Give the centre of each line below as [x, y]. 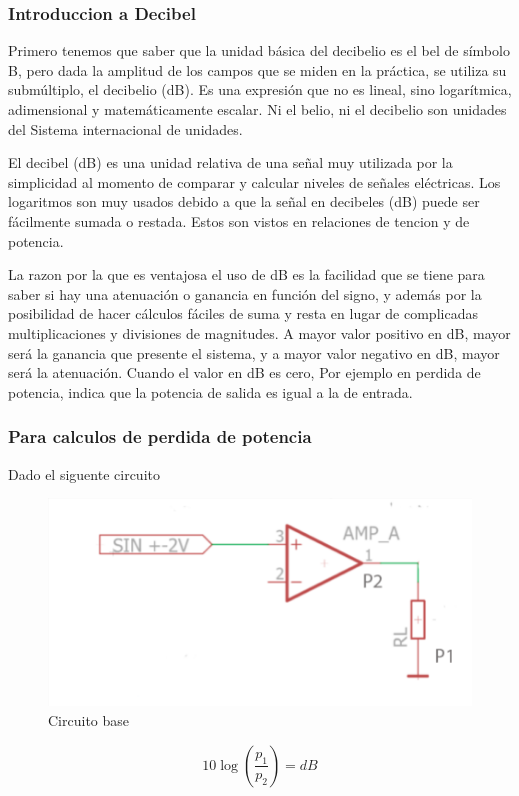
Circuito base [89, 720]
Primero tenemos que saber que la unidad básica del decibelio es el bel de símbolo [259, 50]
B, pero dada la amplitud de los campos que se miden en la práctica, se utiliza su [257, 69]
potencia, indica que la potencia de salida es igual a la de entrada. [210, 391]
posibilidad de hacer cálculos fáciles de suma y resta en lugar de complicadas [243, 313]
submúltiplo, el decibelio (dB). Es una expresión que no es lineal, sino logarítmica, [260, 89]
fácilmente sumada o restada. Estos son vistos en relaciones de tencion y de [239, 220]
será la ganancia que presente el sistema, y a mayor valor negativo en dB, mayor [254, 352]
